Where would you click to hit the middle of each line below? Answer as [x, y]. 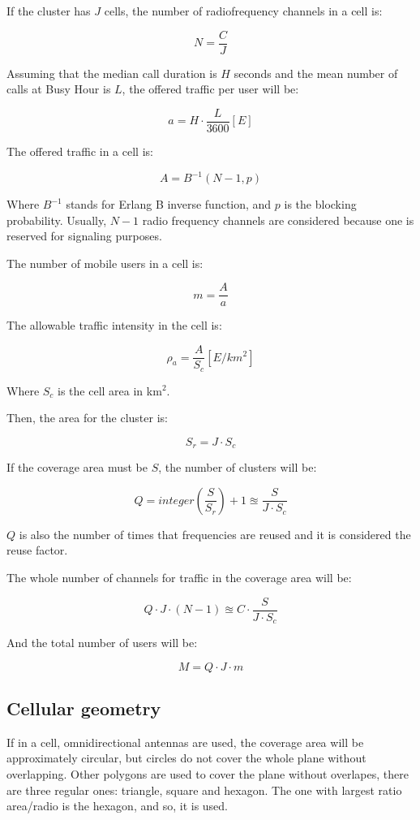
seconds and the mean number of [316, 73]
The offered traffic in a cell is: [80, 151]
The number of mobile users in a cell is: [105, 263]
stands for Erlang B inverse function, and [169, 204]
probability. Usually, [57, 220]
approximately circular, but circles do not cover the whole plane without [186, 758]
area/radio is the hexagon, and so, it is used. [117, 806]
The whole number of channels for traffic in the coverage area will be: [179, 577]
